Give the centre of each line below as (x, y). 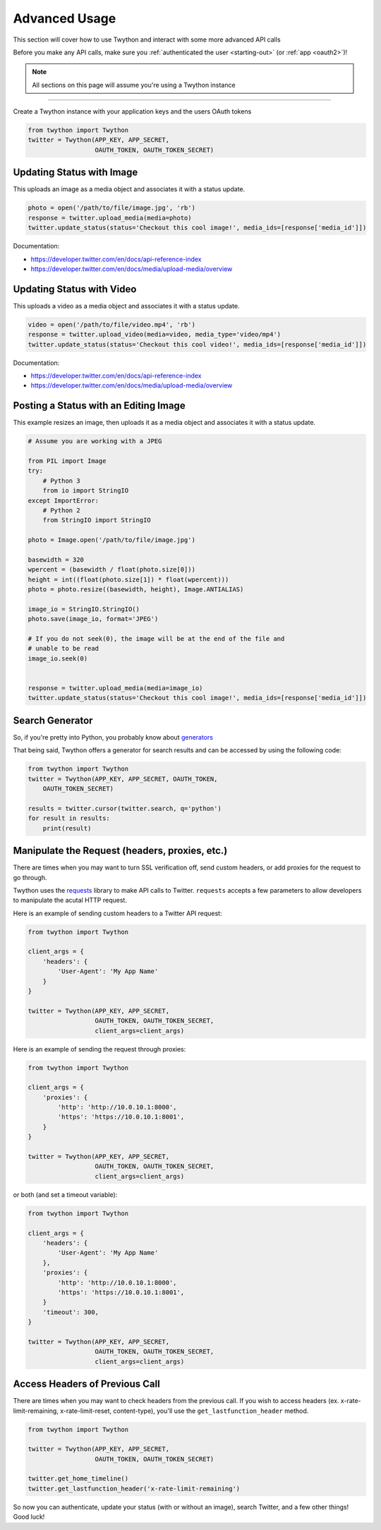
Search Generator (53, 720)
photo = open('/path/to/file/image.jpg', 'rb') (111, 208)
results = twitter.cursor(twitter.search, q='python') (125, 808)
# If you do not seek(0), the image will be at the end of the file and (156, 639)
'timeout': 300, (71, 1312)
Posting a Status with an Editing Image (99, 406)
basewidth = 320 (56, 560)
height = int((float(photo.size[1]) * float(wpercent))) (128, 579)
